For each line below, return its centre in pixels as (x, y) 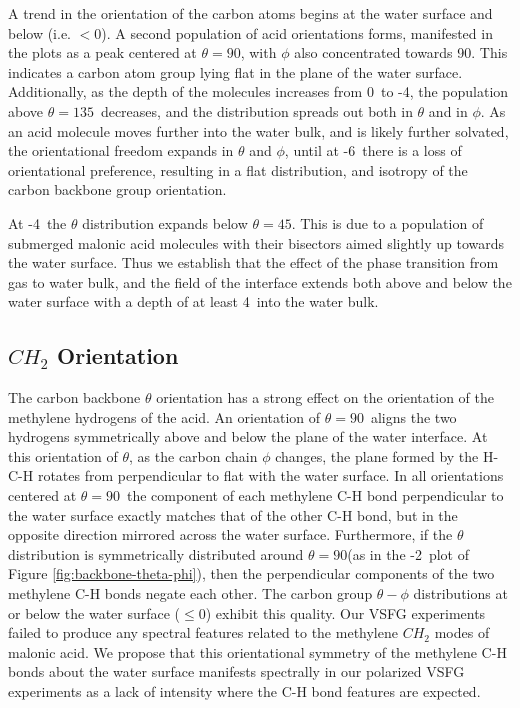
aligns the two (413, 416)
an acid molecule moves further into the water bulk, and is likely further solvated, (258, 130)
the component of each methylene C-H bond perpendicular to (315, 495)
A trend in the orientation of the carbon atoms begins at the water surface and (250, 13)
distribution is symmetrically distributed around (156, 553)
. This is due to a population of (387, 222)
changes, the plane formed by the (377, 455)
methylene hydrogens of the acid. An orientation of (164, 416)
